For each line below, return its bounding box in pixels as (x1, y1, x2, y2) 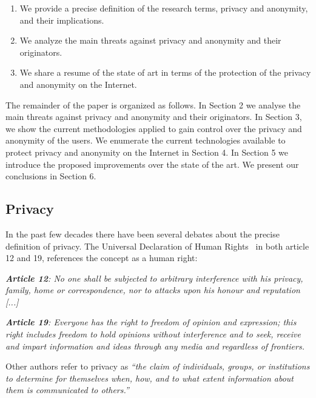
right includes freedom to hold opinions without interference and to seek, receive (5, 328, 301, 340)
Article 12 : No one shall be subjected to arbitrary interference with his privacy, (5, 271, 303, 284)
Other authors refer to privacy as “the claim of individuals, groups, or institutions (5, 360, 310, 373)
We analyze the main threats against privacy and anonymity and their (19, 34, 281, 47)
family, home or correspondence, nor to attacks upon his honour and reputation (5, 284, 300, 296)
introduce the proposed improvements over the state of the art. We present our (5, 158, 299, 170)
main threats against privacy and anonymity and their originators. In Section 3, (5, 110, 302, 123)
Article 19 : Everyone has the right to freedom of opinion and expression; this (5, 316, 297, 328)
